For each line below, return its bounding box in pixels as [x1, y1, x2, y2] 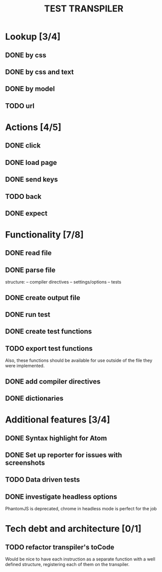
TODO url [5, 102, 35, 110]
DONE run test [5, 310, 51, 319]
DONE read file [5, 249, 52, 257]
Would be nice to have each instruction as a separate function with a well [5, 556, 156, 562]
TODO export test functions [5, 344, 93, 353]
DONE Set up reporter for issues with [5, 451, 122, 459]
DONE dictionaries [5, 394, 64, 403]
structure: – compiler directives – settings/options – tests [5, 279, 122, 285]
